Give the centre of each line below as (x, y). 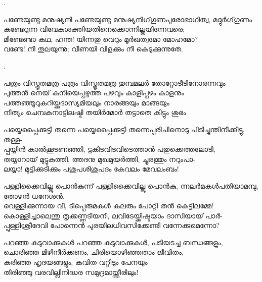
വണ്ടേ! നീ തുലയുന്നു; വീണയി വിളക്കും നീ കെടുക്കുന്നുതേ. (94, 49)
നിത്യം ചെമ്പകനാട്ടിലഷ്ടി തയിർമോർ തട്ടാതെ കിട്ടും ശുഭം (95, 112)
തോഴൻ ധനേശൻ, (34, 195)
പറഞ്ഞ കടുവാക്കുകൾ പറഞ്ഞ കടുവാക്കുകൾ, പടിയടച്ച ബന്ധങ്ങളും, (113, 242)
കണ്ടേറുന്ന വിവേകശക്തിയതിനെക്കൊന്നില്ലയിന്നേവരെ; (94, 29)
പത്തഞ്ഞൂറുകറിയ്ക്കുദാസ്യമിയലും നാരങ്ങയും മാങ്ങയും (86, 102)
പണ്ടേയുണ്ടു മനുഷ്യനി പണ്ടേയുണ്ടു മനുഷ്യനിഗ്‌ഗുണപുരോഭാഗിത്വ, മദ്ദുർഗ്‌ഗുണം (128, 19)
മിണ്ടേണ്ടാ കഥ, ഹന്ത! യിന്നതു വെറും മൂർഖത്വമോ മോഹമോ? (101, 39)
